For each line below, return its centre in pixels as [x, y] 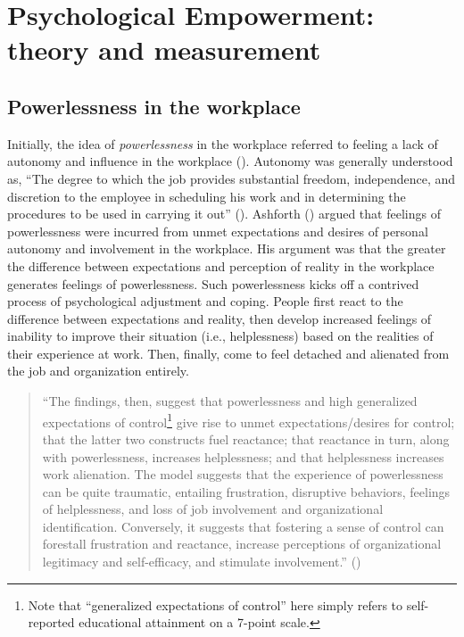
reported [51, 622]
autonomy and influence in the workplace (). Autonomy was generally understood [230, 161]
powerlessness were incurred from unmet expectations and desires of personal [218, 231]
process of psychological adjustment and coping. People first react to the [205, 301]
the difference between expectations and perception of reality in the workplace [221, 265]
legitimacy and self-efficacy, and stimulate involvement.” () [202, 562]
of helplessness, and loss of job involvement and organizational [213, 509]
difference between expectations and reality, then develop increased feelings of [220, 318]
